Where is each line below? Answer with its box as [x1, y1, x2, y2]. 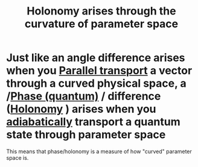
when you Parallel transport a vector [6, 64, 193, 78]
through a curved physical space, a [6, 77, 187, 90]
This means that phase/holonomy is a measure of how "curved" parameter [6, 148, 192, 155]
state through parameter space [6, 128, 166, 142]
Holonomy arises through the [27, 4, 176, 18]
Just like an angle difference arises [6, 51, 185, 65]
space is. [6, 154, 29, 161]
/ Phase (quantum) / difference [6, 89, 161, 103]
